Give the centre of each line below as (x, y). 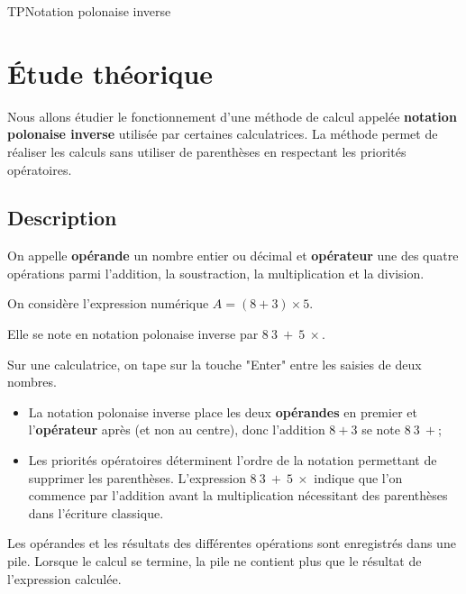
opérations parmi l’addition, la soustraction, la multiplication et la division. (216, 273)
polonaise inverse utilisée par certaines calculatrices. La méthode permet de (223, 134)
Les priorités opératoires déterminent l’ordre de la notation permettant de (233, 460)
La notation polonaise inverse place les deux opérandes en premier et (223, 411)
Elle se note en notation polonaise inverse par (133, 334)
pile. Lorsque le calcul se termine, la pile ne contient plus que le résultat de (215, 561)
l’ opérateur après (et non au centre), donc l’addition (177, 430)
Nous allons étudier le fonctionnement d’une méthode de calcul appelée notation (232, 116)
